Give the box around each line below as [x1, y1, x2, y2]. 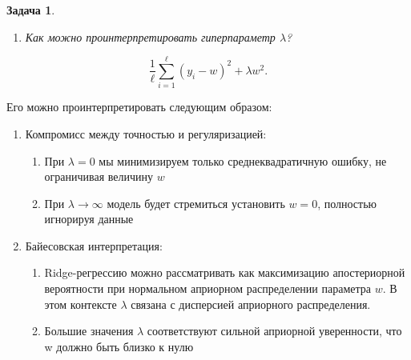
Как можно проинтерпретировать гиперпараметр [25, 28, 276, 45]
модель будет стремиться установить [107, 194, 285, 211]
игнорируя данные [44, 210, 134, 227]
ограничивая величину [44, 168, 154, 185]
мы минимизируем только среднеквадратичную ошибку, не [99, 152, 387, 169]
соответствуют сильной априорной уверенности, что [147, 322, 402, 339]
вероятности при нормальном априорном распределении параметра [44, 280, 371, 297]
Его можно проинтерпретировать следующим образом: [6, 98, 272, 115]
